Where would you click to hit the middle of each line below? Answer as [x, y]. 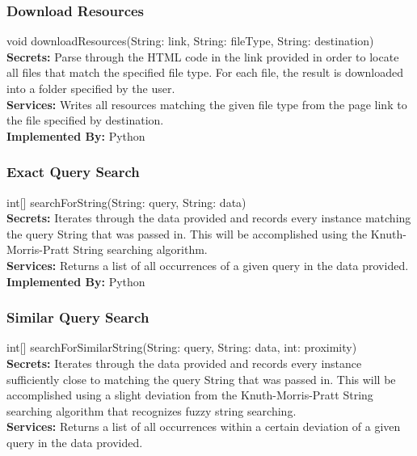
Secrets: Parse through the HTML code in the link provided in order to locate [203, 56]
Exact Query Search [73, 172]
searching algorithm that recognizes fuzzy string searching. [152, 410]
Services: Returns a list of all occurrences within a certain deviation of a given [204, 426]
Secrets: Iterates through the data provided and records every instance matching [209, 218]
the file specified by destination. [85, 120]
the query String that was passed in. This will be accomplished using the [187, 233]
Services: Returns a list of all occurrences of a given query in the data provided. [208, 265]
